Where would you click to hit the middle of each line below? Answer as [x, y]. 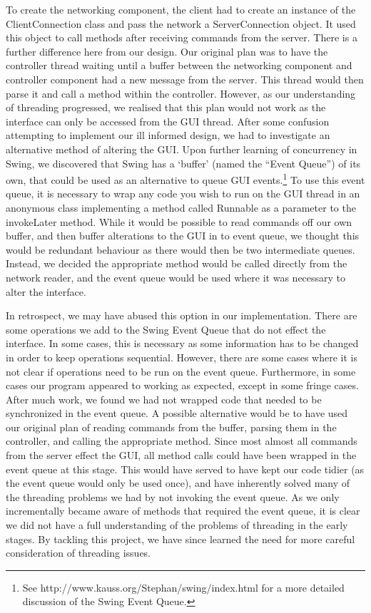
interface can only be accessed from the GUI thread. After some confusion [168, 121]
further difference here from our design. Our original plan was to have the [167, 51]
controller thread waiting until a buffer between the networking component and [179, 65]
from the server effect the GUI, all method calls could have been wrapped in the [181, 455]
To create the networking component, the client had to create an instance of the [181, 9]
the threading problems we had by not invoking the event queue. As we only [173, 496]
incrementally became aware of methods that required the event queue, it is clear [183, 511]
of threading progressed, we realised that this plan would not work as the [166, 107]
